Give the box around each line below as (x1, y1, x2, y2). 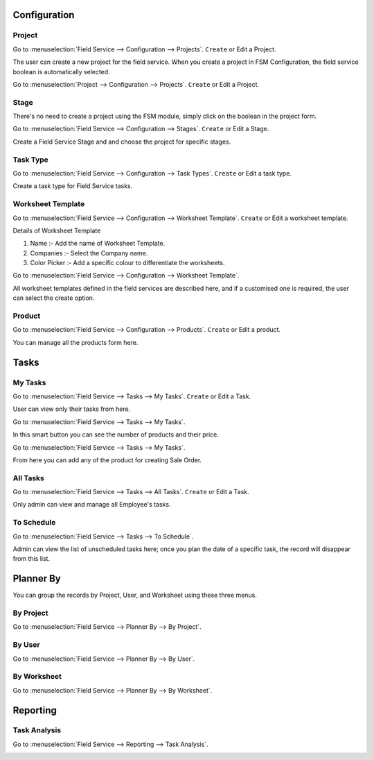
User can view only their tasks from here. (12, 405, 131, 413)
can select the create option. (12, 294, 95, 302)
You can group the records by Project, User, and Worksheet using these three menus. (12, 591, 258, 600)
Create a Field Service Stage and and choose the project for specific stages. (12, 137, 231, 146)
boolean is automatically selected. (12, 67, 110, 76)
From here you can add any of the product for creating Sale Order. (12, 455, 202, 464)
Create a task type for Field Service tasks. (12, 182, 133, 190)
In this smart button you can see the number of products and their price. (12, 430, 220, 439)
